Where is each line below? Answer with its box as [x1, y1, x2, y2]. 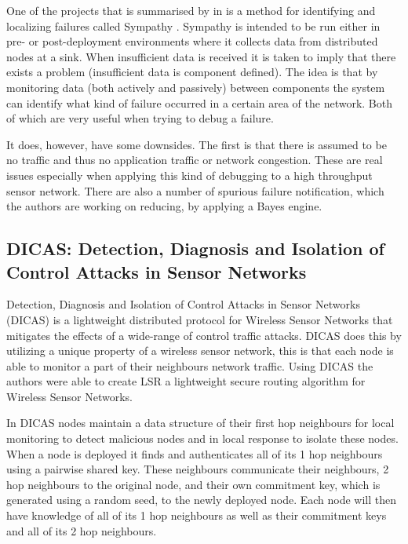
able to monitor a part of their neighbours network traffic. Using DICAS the [6, 357, 373, 374]
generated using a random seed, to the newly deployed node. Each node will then [6, 491, 397, 508]
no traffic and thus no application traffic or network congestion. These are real [6, 152, 383, 168]
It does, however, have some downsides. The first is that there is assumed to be [6, 136, 387, 152]
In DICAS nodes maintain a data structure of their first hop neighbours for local [6, 414, 395, 431]
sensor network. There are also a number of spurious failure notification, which [6, 182, 384, 199]
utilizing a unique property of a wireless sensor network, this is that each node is [6, 342, 394, 359]
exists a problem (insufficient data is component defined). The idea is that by [6, 64, 378, 80]
